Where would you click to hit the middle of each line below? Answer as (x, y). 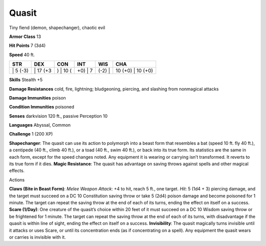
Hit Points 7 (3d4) (27, 46)
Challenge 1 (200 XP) (31, 134)
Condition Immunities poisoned (42, 107)
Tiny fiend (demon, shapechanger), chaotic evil (57, 28)
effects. (17, 171)
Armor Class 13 (25, 36)
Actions (17, 179)
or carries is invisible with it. (37, 237)
